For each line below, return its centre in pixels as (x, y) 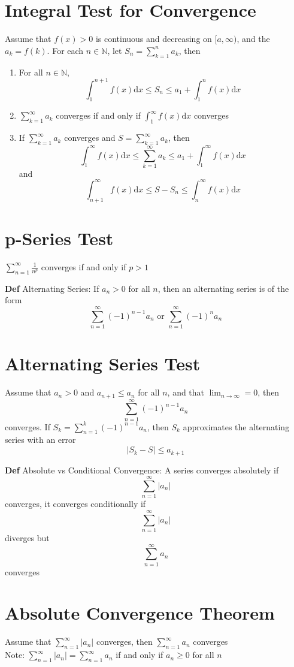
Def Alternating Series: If (52, 288)
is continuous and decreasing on (154, 39)
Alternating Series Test (103, 363)
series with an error (40, 440)
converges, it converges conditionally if (75, 504)
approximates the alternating (236, 426)
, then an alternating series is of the (223, 288)
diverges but (27, 537)
